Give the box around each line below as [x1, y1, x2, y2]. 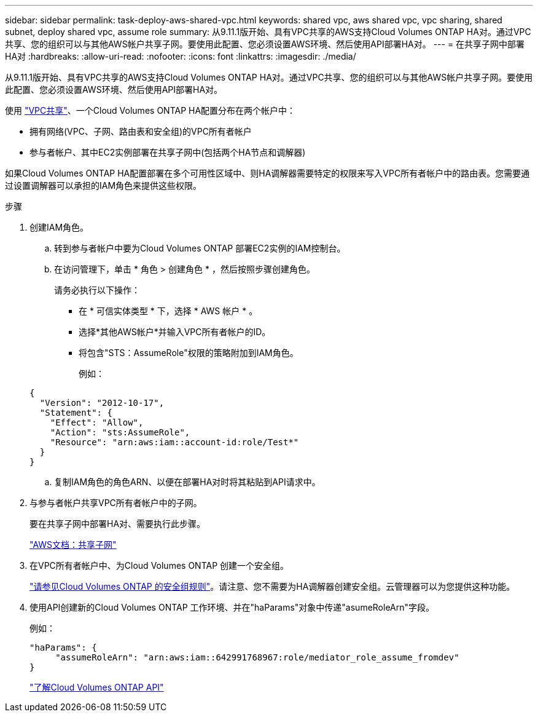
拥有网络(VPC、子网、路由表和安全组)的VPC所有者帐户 [29, 126, 252, 137]
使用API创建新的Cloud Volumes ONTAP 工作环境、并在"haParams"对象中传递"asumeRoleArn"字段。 [29, 602, 435, 612]
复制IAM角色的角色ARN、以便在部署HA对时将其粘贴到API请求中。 [54, 477, 321, 487]
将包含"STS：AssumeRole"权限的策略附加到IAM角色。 [79, 347, 298, 358]
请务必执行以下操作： [54, 285, 140, 295]
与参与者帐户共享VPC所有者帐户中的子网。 [29, 497, 202, 508]
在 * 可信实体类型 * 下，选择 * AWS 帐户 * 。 [79, 306, 258, 316]
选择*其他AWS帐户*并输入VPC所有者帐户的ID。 [79, 327, 271, 337]
